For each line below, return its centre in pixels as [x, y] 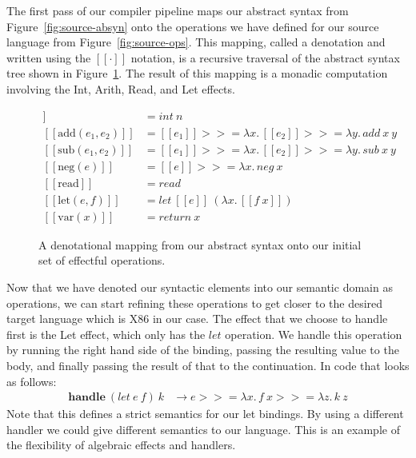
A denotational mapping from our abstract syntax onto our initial [200, 244]
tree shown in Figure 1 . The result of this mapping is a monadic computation [197, 73]
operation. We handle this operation [314, 334]
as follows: [32, 381]
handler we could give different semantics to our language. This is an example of [203, 429]
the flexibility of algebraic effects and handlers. [121, 445]
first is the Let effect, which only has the [106, 334]
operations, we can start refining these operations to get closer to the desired [195, 303]
